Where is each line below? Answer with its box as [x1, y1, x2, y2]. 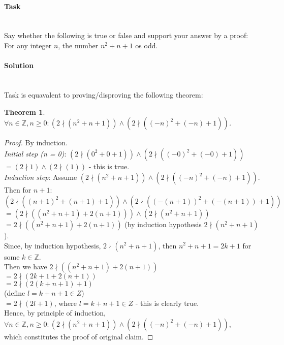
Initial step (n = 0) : [4, 148, 67, 159]
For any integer [4, 40, 52, 50]
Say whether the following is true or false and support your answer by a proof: [4, 30, 248, 41]
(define [4, 288, 25, 298]
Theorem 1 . [4, 106, 45, 117]
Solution [4, 60, 34, 71]
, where [54, 297, 77, 308]
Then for [4, 184, 31, 195]
